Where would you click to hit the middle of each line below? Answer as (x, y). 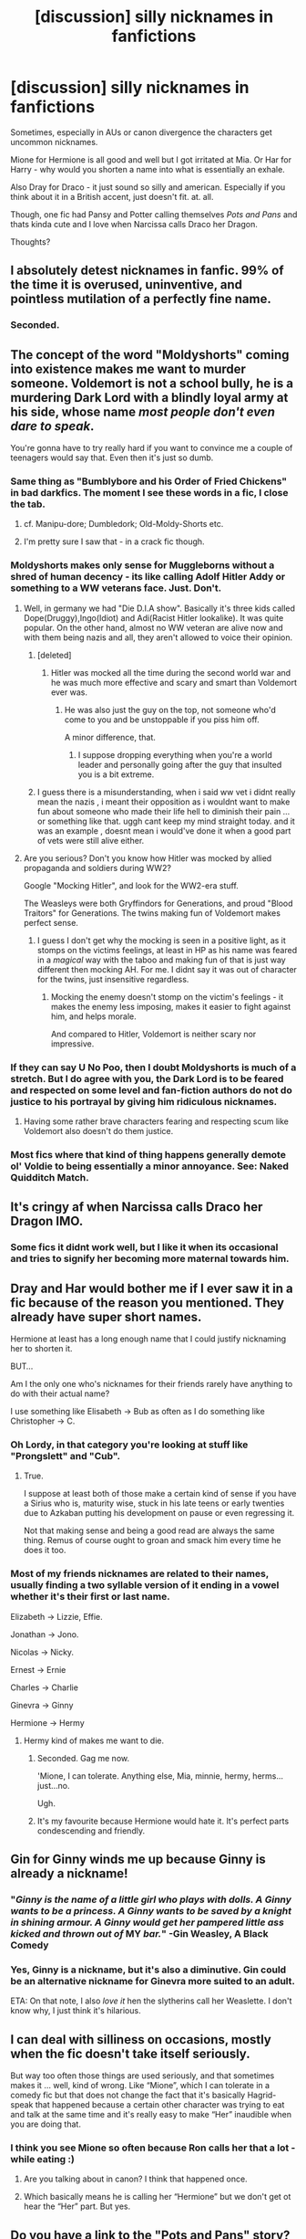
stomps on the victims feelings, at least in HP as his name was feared (167, 950)
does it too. (45, 1550)
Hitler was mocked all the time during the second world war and (171, 672)
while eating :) (43, 2159)
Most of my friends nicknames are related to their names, (140, 1574)
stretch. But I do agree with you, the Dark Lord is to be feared (147, 1078)
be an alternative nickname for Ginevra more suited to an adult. (153, 1981)
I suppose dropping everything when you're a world (175, 754)
